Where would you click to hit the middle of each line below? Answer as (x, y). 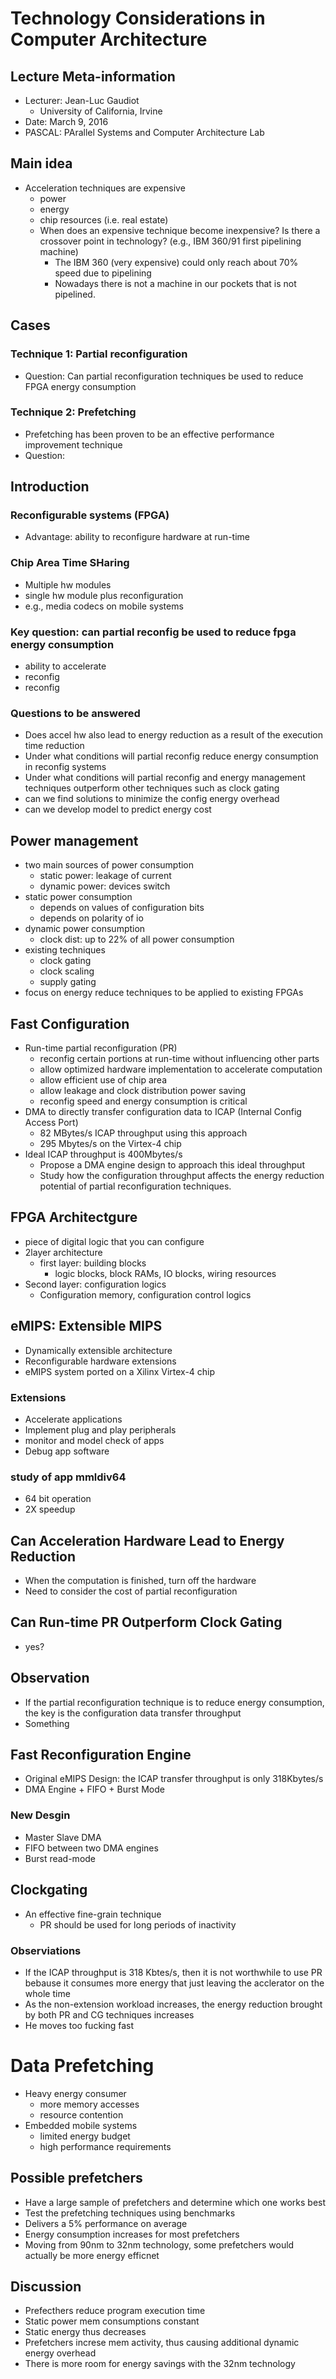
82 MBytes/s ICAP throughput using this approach (143, 1133)
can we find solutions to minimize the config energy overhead (152, 799)
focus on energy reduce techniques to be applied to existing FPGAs (164, 993)
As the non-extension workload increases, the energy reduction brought (173, 2004)
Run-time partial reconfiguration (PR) (101, 1048)
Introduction (50, 487)
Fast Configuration (70, 1023)
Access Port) (51, 1122)
